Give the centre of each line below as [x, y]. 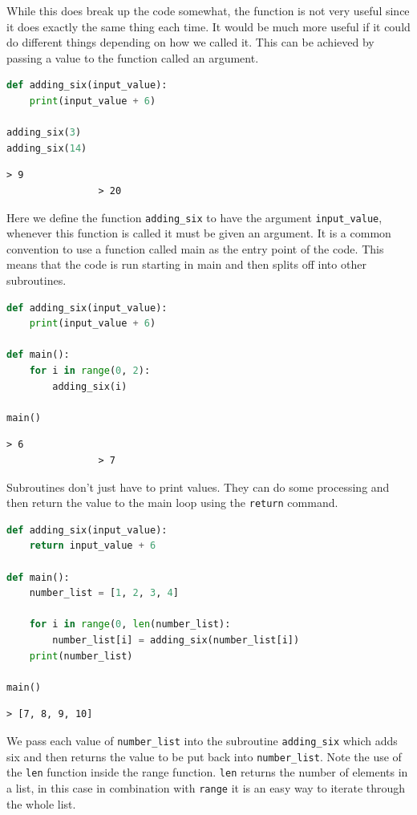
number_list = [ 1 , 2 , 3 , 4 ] [104, 593]
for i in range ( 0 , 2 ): [90, 370]
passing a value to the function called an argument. [133, 57]
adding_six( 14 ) [47, 148]
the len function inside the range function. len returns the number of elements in [207, 772]
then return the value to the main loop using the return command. [172, 503]
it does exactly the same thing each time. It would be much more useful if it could [208, 26]
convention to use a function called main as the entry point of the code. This [195, 248]
